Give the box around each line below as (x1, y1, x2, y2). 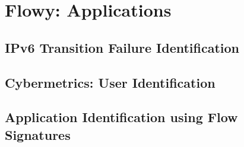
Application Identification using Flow (5, 108, 238, 126)
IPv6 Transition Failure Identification (5, 38, 240, 56)
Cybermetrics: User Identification (5, 73, 216, 91)
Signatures (5, 125, 71, 143)
